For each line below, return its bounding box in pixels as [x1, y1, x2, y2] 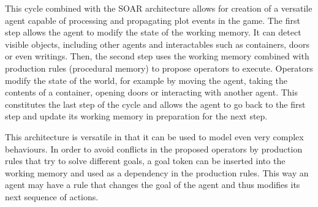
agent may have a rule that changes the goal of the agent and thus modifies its [5, 178, 300, 191]
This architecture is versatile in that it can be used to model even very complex [5, 130, 304, 143]
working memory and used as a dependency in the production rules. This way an [5, 166, 309, 179]
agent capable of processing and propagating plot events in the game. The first [5, 13, 300, 26]
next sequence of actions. [5, 190, 99, 203]
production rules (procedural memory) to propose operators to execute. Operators [5, 61, 313, 74]
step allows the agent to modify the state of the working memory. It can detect [5, 26, 301, 39]
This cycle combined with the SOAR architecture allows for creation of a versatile [5, 2, 312, 14]
